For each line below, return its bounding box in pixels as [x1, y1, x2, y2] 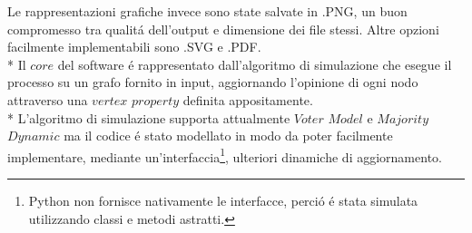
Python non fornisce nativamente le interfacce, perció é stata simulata [28, 191, 418, 209]
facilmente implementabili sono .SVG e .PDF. [7, 37, 261, 56]
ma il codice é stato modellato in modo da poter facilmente [64, 126, 393, 145]
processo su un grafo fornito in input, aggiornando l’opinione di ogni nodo [7, 73, 418, 92]
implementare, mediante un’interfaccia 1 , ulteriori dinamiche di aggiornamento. [7, 144, 442, 166]
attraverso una [7, 90, 88, 109]
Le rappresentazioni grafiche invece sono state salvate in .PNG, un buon [7, 2, 408, 20]
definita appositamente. [182, 90, 313, 109]
